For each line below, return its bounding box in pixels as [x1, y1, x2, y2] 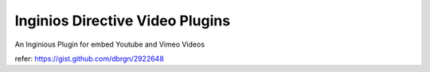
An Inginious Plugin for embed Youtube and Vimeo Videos [14, 40, 205, 49]
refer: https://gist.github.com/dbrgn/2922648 [14, 54, 165, 63]
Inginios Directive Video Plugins [14, 12, 231, 29]
